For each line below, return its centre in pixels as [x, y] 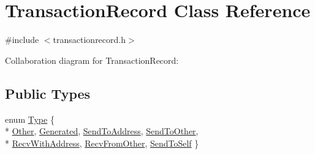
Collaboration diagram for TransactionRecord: [92, 60]
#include [22, 40]
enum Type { [30, 119]
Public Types [48, 93]
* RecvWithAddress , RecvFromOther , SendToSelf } [102, 143]
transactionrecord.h [89, 40]
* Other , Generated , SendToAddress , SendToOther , [102, 131]
